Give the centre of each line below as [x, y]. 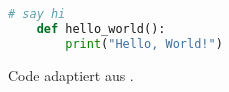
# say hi [37, 14]
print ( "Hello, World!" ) [144, 43]
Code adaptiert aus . [71, 74]
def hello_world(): [101, 28]
